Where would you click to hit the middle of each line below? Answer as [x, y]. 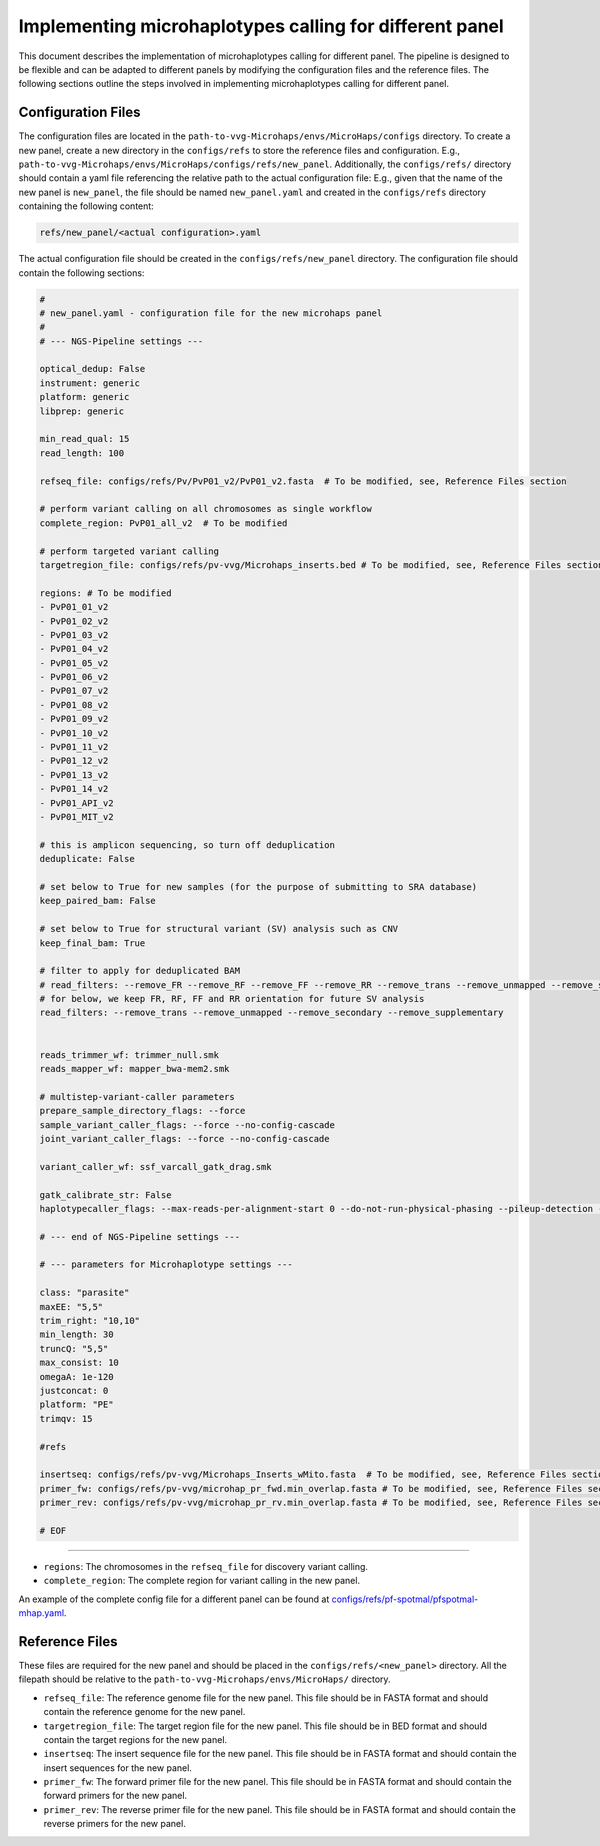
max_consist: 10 [79, 1363]
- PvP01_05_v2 [74, 663]
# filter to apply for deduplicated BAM [139, 971]
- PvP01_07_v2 [74, 691]
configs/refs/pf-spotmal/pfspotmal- [405, 1599]
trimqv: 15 [66, 1418]
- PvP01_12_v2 [74, 761]
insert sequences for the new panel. [117, 1767]
